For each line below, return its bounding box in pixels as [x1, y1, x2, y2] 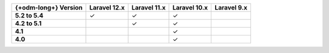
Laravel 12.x [89, 4, 125, 11]
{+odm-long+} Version [15, 4, 83, 11]
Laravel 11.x [131, 4, 166, 11]
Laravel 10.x [172, 4, 208, 11]
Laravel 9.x [214, 4, 248, 11]
